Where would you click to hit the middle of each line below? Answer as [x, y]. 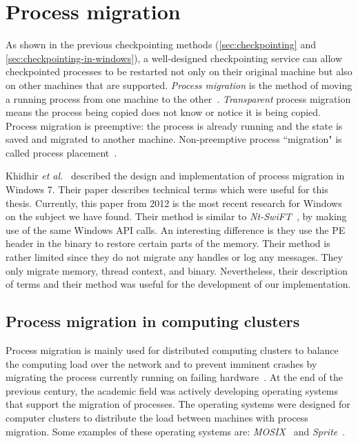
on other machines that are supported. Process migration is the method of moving [179, 85]
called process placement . [61, 152]
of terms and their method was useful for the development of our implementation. [178, 284]
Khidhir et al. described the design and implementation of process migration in [175, 176]
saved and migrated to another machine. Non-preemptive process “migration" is [174, 139]
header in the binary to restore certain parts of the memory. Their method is [168, 243]
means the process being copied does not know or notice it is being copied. [163, 112]
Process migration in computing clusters [153, 321]
